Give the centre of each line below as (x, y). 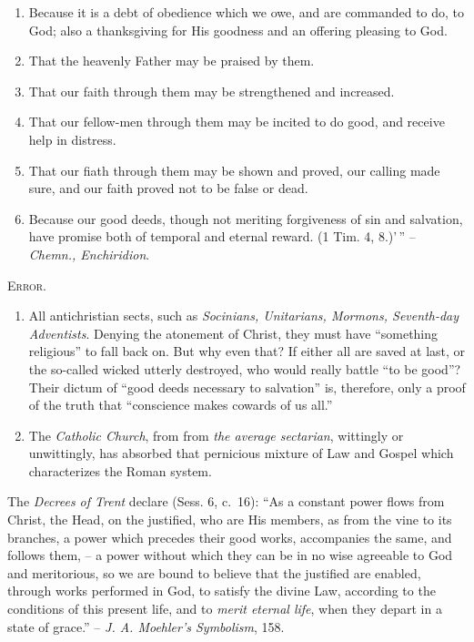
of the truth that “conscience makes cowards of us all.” (181, 405)
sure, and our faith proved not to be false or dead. (168, 188)
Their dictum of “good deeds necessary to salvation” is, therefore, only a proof (247, 387)
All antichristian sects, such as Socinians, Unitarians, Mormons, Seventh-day (243, 316)
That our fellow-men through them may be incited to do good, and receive (237, 122)
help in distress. (72, 139)
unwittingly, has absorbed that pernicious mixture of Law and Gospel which (241, 453)
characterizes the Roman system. (120, 470)
